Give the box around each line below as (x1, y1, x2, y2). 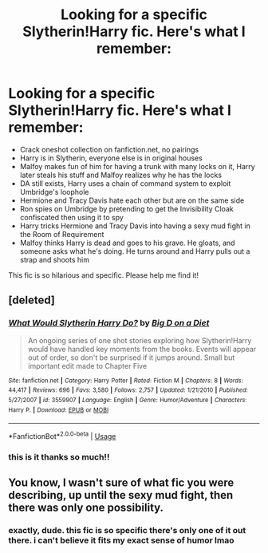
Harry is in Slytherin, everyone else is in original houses (19, 153, 203, 163)
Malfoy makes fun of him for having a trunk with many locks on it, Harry (19, 161, 255, 171)
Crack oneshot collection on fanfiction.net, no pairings (19, 144, 199, 154)
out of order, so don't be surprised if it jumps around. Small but (27, 353, 235, 362)
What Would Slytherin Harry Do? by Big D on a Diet (8, 318, 210, 329)
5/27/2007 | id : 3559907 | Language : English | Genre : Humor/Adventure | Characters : (8, 396, 247, 404)
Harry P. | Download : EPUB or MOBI (8, 405, 109, 414)
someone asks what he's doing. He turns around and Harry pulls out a (19, 246, 250, 256)
